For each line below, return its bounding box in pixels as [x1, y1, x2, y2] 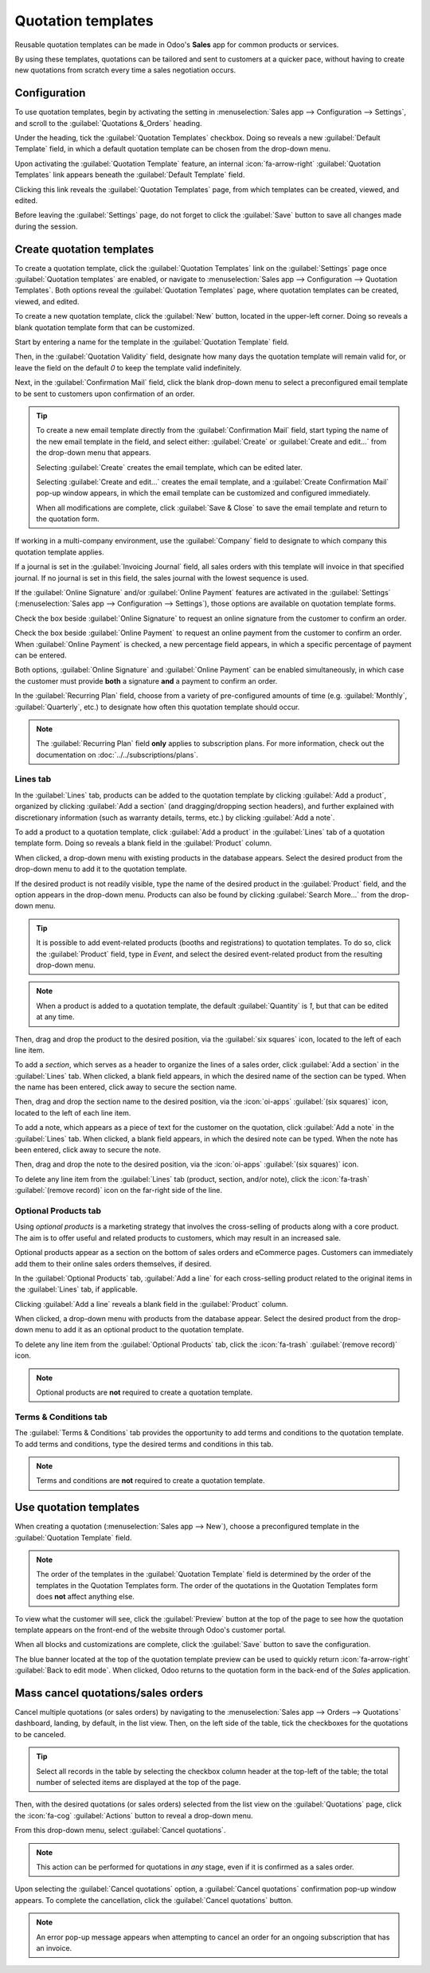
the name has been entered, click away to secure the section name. [14, 1082, 237, 1092]
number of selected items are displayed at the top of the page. [36, 1778, 241, 1787]
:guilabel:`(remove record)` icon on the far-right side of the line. [14, 1186, 223, 1195]
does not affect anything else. [36, 1592, 135, 1602]
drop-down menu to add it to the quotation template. [14, 865, 187, 874]
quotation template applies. [14, 547, 104, 557]
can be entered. [14, 650, 67, 660]
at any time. [36, 1012, 75, 1022]
